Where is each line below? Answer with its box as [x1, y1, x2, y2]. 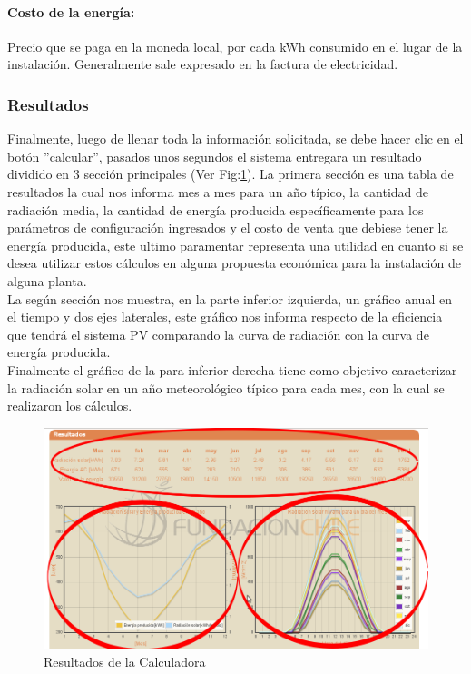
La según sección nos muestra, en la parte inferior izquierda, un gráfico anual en [7, 289, 452, 308]
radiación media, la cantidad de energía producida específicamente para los [7, 200, 424, 219]
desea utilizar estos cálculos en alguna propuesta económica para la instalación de [7, 253, 461, 273]
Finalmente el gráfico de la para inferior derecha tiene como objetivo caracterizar [7, 360, 457, 379]
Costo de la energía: [7, 2, 135, 21]
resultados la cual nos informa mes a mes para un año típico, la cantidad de [7, 182, 429, 201]
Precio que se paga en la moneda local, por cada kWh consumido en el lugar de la [7, 36, 463, 55]
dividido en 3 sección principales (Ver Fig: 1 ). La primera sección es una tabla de [7, 164, 454, 183]
